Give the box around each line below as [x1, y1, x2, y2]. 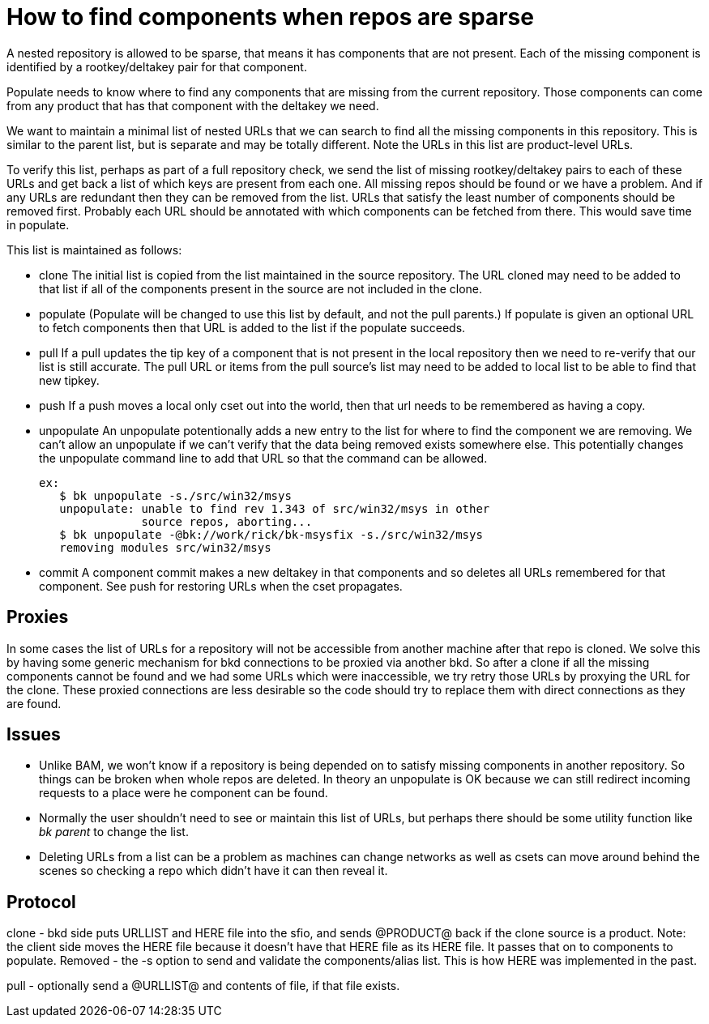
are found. [6, 696, 62, 710]
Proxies [6, 607, 69, 628]
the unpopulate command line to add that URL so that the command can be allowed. [39, 450, 488, 465]
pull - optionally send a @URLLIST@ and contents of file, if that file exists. [6, 979, 400, 993]
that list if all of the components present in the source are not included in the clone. [39, 281, 483, 296]
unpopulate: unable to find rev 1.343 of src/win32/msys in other [59, 501, 490, 515]
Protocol [6, 891, 76, 912]
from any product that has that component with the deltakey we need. [6, 98, 379, 113]
